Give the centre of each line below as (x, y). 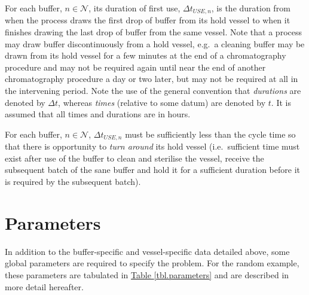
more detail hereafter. (44, 286)
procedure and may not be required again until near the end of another (135, 67)
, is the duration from (251, 8)
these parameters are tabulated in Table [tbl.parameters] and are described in (147, 274)
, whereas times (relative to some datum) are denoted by (162, 102)
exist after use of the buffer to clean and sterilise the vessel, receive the (134, 158)
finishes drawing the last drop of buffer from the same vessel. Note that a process (153, 32)
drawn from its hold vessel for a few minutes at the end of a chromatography (146, 55)
